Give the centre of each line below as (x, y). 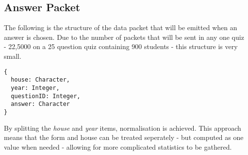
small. (13, 56)
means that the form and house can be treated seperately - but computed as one (124, 137)
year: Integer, (35, 88)
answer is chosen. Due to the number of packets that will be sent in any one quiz (124, 37)
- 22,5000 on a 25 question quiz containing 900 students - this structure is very (121, 46)
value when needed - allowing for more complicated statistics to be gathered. (118, 146)
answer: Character (41, 104)
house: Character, (41, 80)
